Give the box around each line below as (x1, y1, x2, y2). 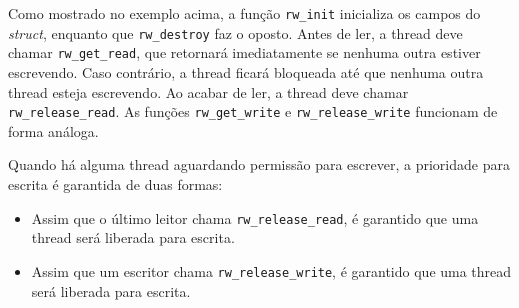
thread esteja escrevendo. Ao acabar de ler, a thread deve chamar (8, 81, 409, 102)
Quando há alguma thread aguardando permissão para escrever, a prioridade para (8, 154, 510, 175)
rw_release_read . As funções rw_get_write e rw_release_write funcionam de (8, 101, 498, 122)
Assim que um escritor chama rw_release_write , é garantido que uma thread (31, 260, 512, 281)
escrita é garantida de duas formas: (8, 174, 223, 194)
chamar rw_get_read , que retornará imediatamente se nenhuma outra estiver (8, 42, 481, 63)
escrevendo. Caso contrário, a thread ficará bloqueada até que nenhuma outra (8, 61, 484, 82)
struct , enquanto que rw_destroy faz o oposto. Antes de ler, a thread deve (8, 22, 463, 43)
